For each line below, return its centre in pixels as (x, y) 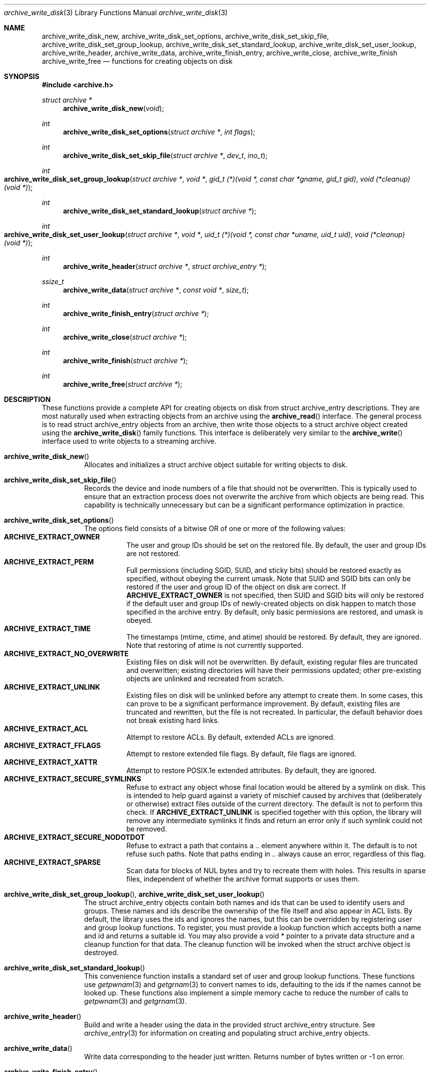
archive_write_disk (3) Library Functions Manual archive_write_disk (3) (116, 13)
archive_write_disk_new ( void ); (114, 108)
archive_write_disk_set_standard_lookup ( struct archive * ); (160, 211)
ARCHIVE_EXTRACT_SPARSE (53, 862)
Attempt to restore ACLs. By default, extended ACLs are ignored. (231, 737)
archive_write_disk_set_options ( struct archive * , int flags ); (159, 132)
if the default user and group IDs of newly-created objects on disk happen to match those (271, 603)
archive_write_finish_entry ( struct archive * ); (136, 313)
